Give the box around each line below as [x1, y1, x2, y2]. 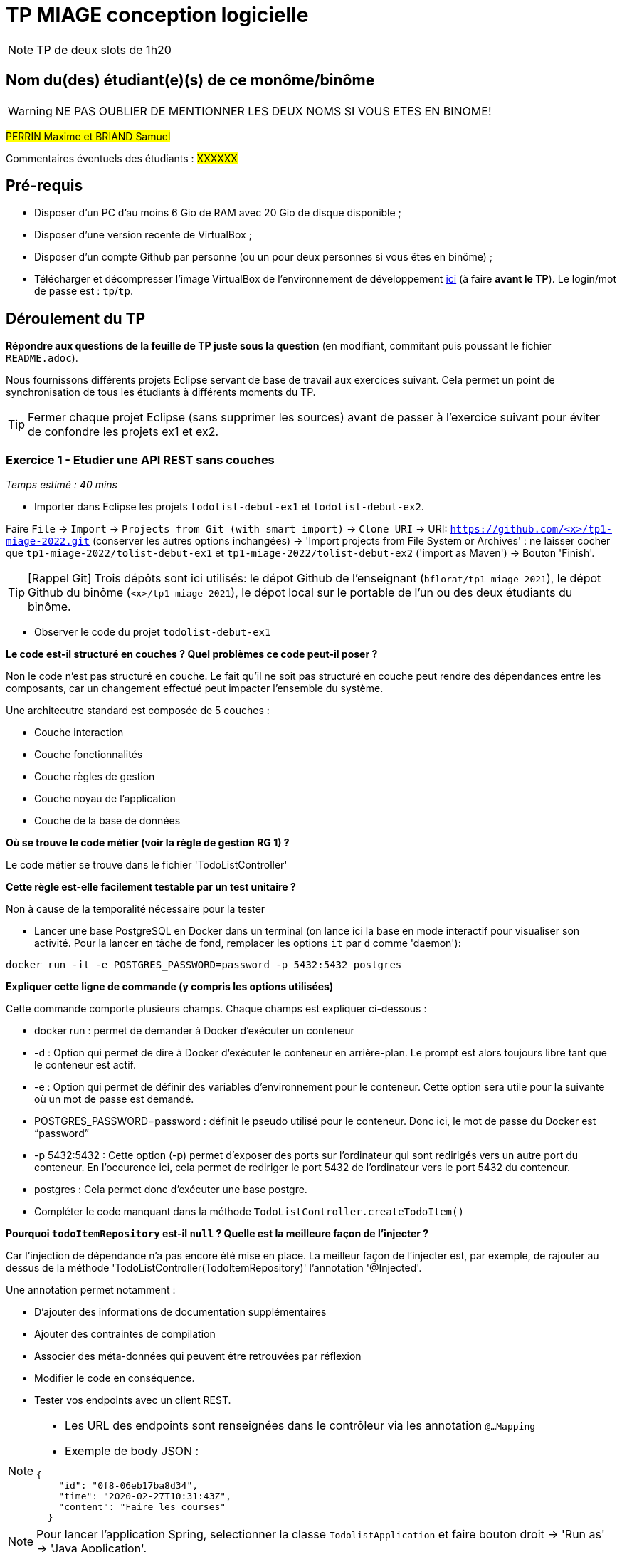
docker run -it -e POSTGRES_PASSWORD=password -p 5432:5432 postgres [6, 959, 402, 971]
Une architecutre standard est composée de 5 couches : [6, 704, 270, 717]
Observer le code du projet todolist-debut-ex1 [34, 626, 271, 639]
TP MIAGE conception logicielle [6, 3, 309, 27]
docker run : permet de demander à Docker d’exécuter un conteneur [34, 1024, 354, 1037]
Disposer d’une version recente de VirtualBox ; [34, 229, 252, 241]
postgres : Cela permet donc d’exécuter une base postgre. [34, 1183, 307, 1196]
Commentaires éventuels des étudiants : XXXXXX [6, 152, 238, 164]
